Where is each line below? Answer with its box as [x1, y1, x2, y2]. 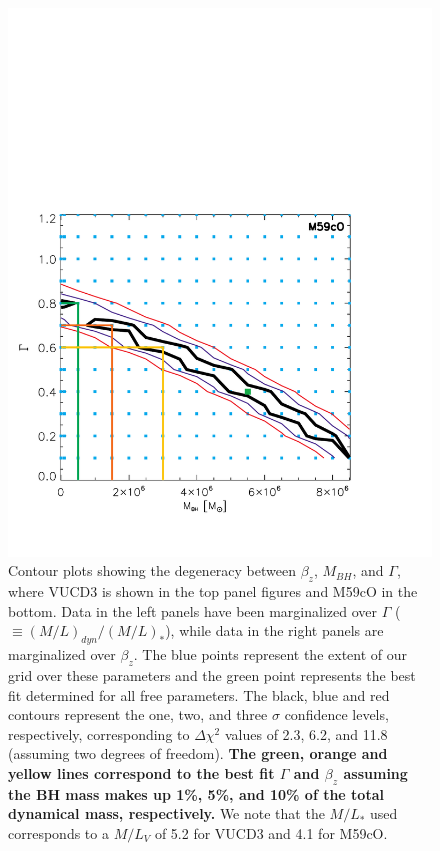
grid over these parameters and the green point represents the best [8, 665, 416, 686]
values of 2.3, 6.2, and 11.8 [224, 723, 388, 744]
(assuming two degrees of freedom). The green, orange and [8, 743, 388, 764]
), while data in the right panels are [165, 620, 384, 641]
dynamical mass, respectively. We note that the [8, 803, 325, 824]
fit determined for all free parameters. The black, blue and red [8, 684, 390, 705]
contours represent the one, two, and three [8, 704, 268, 725]
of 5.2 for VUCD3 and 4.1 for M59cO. [154, 823, 388, 844]
